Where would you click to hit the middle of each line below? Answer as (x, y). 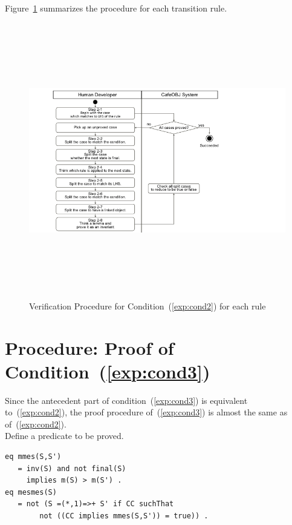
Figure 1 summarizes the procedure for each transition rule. (116, 8)
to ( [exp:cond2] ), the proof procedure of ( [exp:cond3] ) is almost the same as (146, 412)
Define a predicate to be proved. (64, 436)
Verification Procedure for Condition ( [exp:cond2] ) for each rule (148, 305)
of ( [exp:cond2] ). (36, 424)
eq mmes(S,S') (33, 457)
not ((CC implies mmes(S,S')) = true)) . (124, 516)
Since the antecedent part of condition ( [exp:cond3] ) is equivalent (126, 400)
